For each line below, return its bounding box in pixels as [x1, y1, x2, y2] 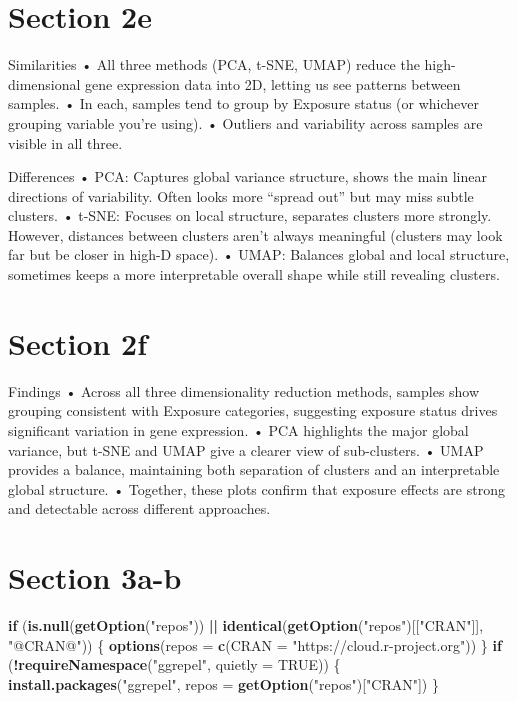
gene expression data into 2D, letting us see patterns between [85, 73, 461, 94]
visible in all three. [8, 132, 123, 153]
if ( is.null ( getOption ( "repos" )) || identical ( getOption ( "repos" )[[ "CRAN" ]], [8, 615, 484, 636]
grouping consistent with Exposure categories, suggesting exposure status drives [8, 400, 498, 421]
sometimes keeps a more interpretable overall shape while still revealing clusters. [8, 264, 500, 285]
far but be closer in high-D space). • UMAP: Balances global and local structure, [8, 244, 510, 265]
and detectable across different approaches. [8, 498, 271, 519]
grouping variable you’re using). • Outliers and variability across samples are [8, 112, 483, 133]
